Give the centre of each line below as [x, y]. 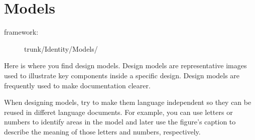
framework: [21, 32]
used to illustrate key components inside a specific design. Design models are [122, 75]
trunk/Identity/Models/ [61, 48]
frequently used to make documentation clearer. [77, 85]
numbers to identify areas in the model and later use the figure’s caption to [120, 122]
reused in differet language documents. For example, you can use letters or [118, 112]
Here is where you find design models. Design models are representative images [125, 65]
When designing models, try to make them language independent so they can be [128, 102]
